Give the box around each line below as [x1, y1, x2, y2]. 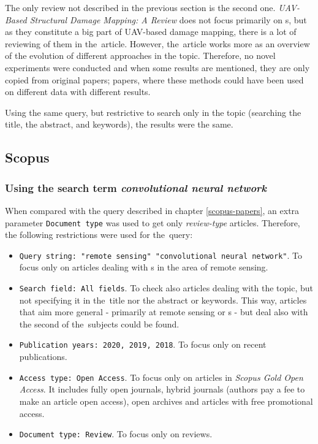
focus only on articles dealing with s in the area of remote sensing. [19, 261, 268, 274]
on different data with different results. [5, 85, 151, 98]
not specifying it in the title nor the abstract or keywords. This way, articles [19, 293, 307, 306]
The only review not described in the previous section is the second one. [5, 1, 276, 13]
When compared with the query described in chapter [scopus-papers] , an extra [5, 204, 300, 216]
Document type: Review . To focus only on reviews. [19, 427, 213, 440]
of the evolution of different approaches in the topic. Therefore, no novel [5, 49, 276, 62]
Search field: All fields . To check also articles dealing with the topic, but [19, 281, 314, 294]
